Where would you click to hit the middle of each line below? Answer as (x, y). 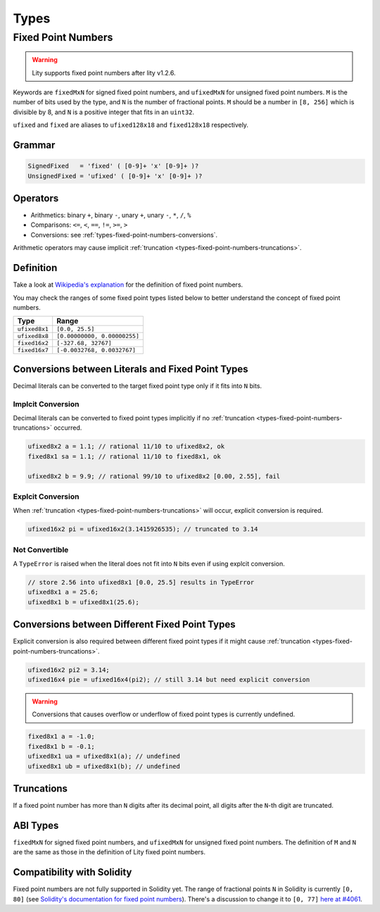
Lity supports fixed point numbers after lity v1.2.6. (104, 73)
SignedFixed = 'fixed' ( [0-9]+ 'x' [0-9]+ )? (113, 166)
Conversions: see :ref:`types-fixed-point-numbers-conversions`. (124, 235)
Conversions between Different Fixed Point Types (124, 624)
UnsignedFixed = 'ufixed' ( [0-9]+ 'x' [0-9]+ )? (115, 176)
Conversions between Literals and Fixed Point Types (131, 369)
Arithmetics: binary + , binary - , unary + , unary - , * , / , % (111, 215)
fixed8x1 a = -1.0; (61, 737)
